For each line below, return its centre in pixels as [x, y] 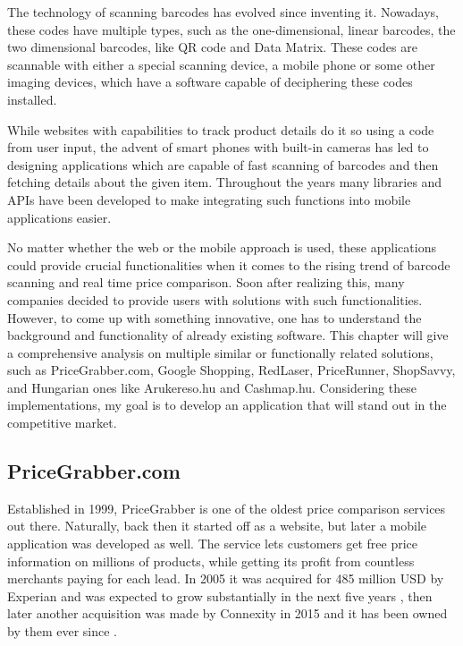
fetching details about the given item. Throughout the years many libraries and [225, 182]
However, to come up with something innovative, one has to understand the [215, 317]
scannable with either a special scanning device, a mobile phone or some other [221, 64]
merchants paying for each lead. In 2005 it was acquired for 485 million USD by [226, 578]
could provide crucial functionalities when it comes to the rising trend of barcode [229, 264]
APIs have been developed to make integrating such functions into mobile [209, 199]
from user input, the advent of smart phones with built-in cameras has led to [218, 147]
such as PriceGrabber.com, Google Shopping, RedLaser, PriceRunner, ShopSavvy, [231, 370]
